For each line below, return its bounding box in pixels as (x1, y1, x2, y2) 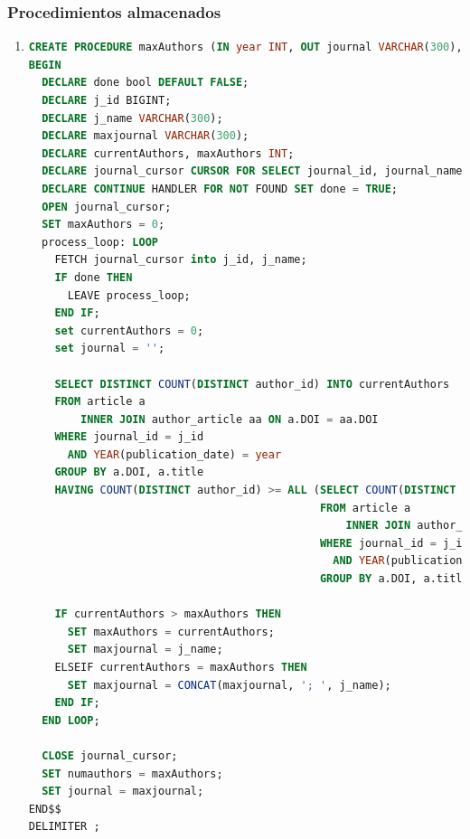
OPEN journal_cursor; (42, 200, 172, 213)
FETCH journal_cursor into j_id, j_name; (54, 253, 307, 267)
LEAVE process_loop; (67, 288, 191, 302)
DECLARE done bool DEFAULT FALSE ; (42, 76, 249, 90)
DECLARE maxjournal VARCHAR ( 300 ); (42, 129, 249, 143)
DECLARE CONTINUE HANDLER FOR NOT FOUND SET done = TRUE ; (42, 182, 398, 195)
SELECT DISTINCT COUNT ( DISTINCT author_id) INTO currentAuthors (54, 377, 450, 391)
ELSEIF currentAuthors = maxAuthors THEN (54, 661, 307, 674)
